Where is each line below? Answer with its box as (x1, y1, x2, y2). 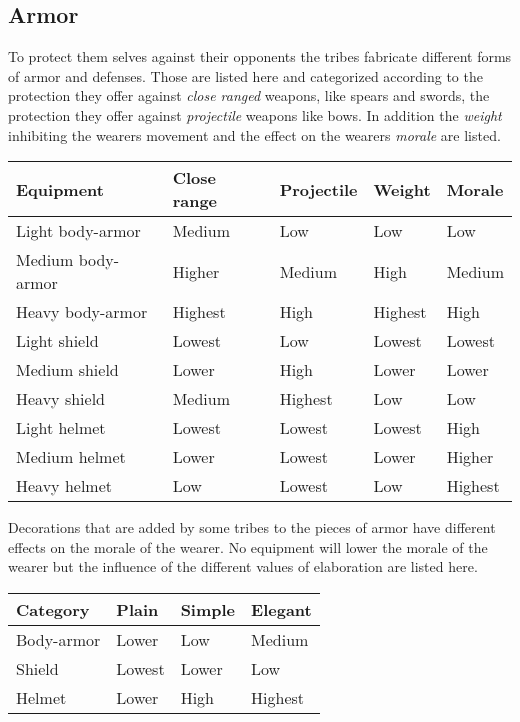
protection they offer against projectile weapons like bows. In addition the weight (8, 104, 502, 125)
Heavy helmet (16, 474, 112, 498)
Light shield (16, 329, 99, 353)
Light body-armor (16, 219, 141, 243)
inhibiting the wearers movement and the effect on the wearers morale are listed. (8, 124, 501, 145)
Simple (180, 597, 236, 621)
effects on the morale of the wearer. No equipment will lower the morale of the (8, 536, 488, 557)
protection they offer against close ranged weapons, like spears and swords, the (8, 85, 490, 106)
